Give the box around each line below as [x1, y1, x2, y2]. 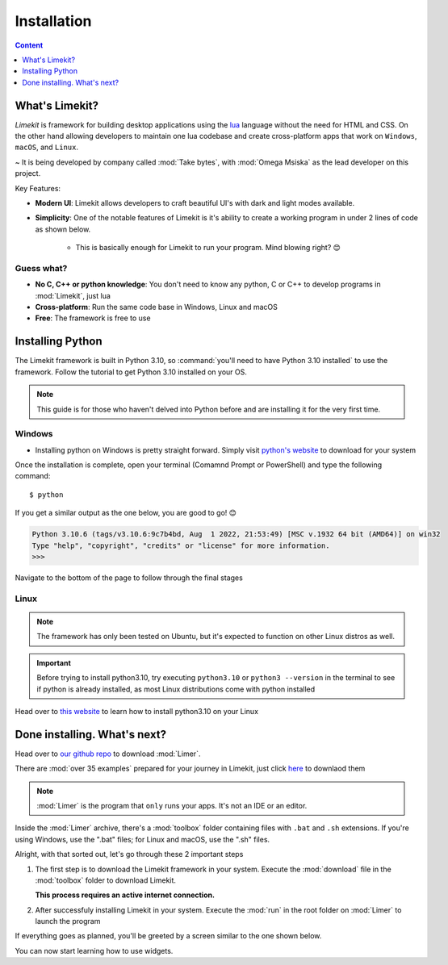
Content [15, 40, 44, 50]
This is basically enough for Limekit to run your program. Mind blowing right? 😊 [75, 243, 341, 253]
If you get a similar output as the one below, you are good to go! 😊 [15, 508, 237, 518]
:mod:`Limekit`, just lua [35, 290, 111, 300]
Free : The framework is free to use [35, 313, 151, 323]
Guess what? [15, 262, 68, 274]
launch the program [35, 917, 101, 926]
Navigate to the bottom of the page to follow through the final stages [15, 573, 244, 583]
